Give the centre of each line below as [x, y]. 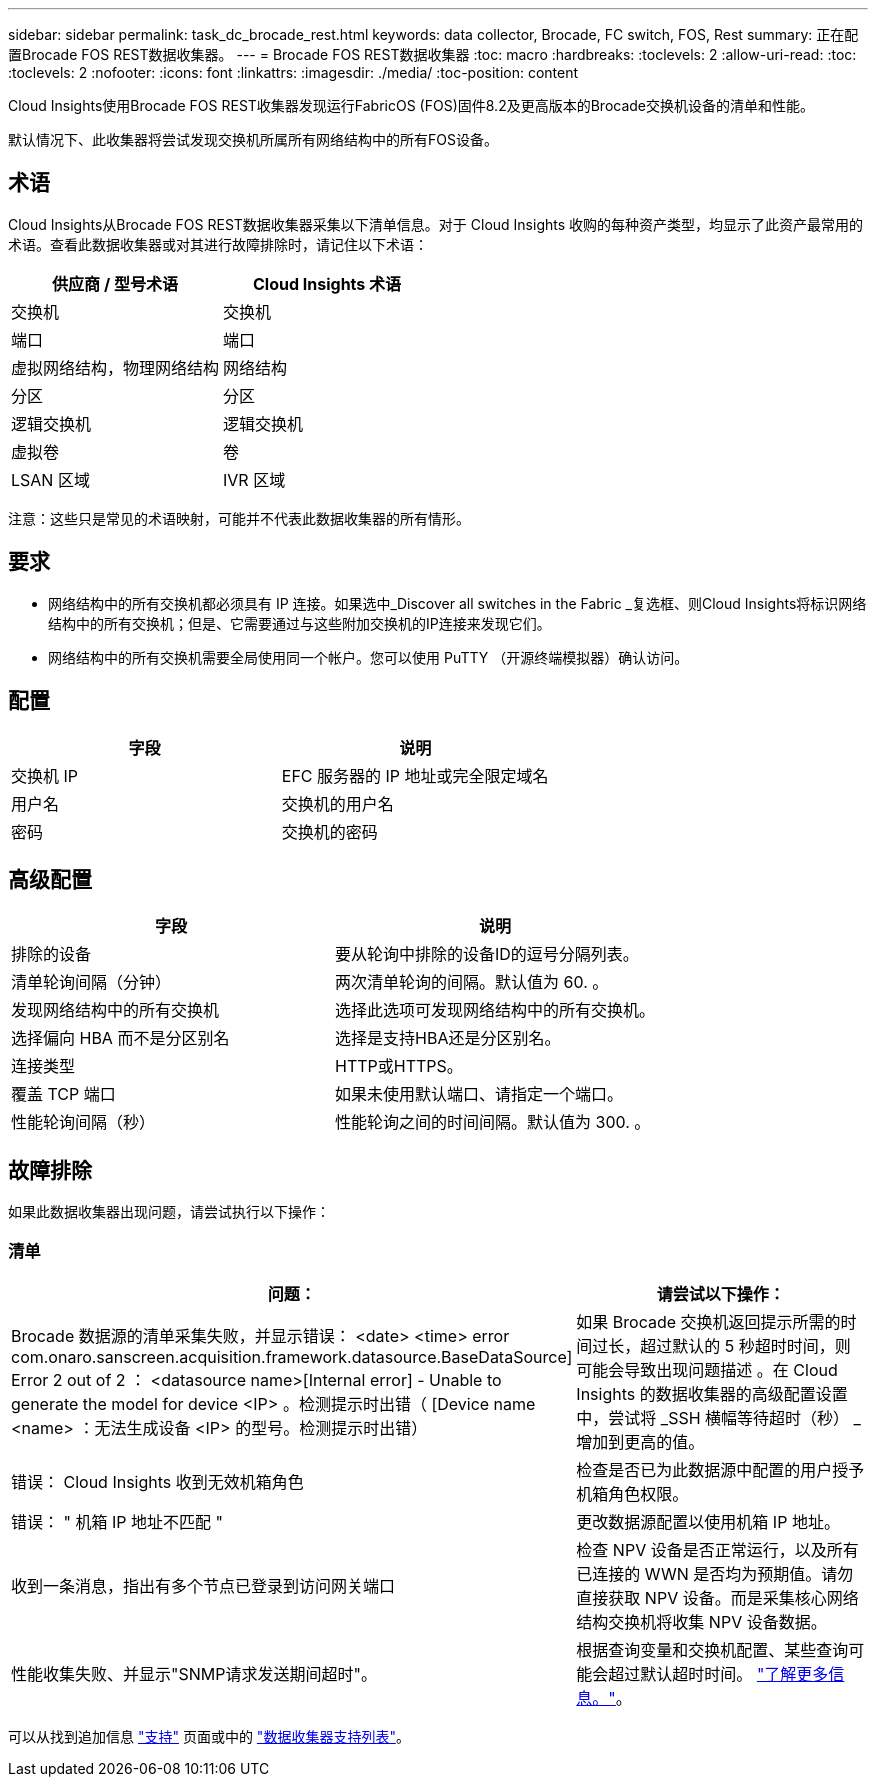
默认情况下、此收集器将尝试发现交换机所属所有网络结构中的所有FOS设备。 [253, 139]
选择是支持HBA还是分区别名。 [448, 1038]
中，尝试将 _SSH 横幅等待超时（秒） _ [718, 1417]
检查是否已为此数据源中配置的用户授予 [720, 1469]
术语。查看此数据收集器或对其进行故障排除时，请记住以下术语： [218, 244]
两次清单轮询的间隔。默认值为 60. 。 [472, 982]
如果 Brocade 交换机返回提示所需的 [708, 1321]
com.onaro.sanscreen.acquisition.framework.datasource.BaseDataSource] [292, 1356]
